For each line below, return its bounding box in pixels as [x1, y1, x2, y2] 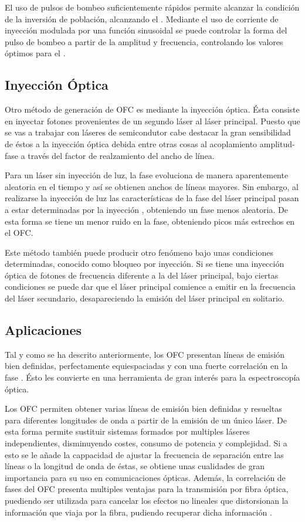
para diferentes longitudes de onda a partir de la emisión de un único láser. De [5, 413, 287, 426]
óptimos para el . [5, 47, 66, 59]
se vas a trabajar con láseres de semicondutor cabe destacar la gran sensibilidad [5, 126, 291, 138]
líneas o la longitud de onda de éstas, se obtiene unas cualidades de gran [5, 460, 265, 472]
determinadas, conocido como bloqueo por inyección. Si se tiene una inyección [5, 257, 284, 270]
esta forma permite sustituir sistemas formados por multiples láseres [5, 425, 250, 438]
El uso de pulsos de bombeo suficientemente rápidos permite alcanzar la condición [5, 1, 300, 13]
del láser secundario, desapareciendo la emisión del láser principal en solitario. [5, 292, 284, 304]
